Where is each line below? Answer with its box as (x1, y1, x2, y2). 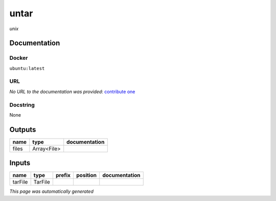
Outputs (9, 125, 36, 134)
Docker (9, 54, 28, 61)
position (76, 172, 97, 179)
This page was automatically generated (9, 188, 94, 194)
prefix (55, 172, 71, 179)
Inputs (9, 159, 31, 167)
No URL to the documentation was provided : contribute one (9, 88, 135, 95)
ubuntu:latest (9, 65, 45, 71)
